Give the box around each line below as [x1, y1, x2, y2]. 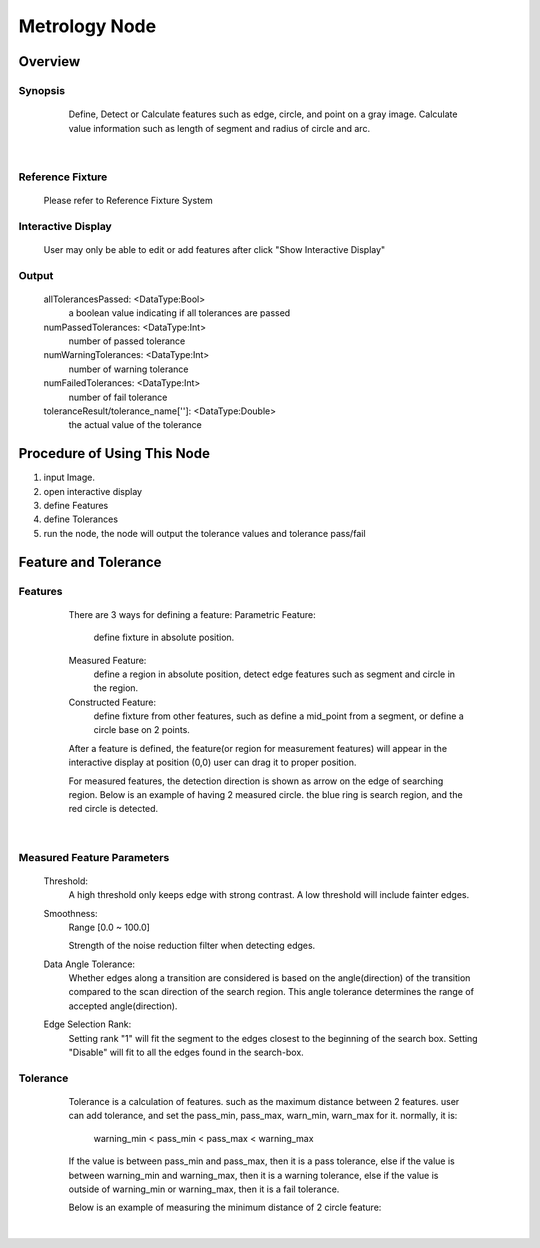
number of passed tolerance [68, 335, 186, 347]
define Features [43, 499, 109, 511]
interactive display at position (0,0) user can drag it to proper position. [68, 756, 357, 769]
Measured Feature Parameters [18, 850, 170, 864]
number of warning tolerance [68, 363, 189, 375]
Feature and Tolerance [18, 553, 162, 570]
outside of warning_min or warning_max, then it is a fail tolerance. [68, 1183, 340, 1195]
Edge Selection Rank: [43, 1018, 132, 1030]
